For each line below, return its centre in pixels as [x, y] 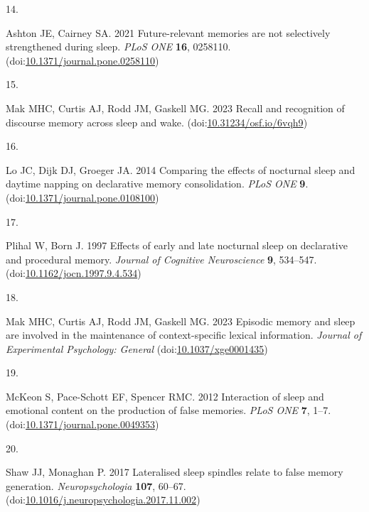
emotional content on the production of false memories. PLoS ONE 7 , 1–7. [169, 410]
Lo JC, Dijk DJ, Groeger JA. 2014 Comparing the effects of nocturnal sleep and [181, 169]
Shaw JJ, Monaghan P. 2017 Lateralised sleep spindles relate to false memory [175, 472]
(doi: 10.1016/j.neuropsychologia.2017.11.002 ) [103, 500]
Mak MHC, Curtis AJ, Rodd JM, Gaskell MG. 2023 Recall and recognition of [175, 108]
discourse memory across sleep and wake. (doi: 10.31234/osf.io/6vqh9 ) [157, 122]
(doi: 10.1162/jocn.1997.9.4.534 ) [74, 273]
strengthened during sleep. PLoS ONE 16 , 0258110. [118, 47]
